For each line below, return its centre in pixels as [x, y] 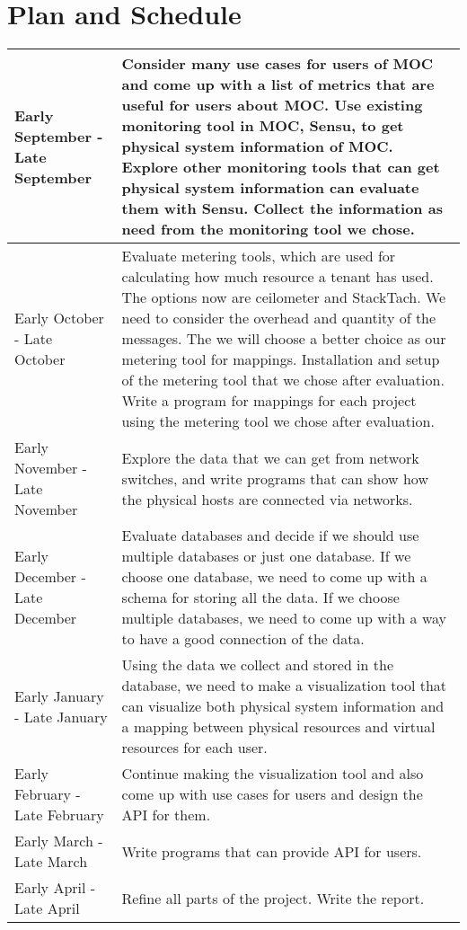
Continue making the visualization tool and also [273, 774]
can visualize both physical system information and [283, 706]
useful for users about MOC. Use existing [272, 105]
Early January [59, 695]
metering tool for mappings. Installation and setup [281, 359]
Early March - [59, 841]
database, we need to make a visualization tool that [284, 686]
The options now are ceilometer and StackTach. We [284, 297]
